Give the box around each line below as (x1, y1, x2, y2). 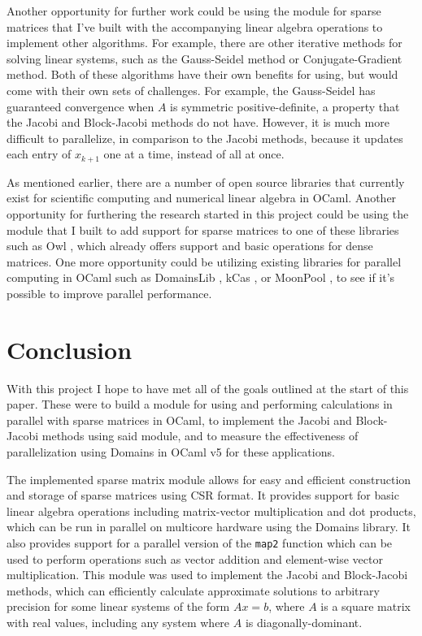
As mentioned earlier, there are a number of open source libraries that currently (7, 173, 405, 190)
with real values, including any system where (7, 614, 230, 631)
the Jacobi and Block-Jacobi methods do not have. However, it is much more (7, 114, 389, 131)
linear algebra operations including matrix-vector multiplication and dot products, (7, 502, 416, 519)
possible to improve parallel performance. (7, 284, 212, 301)
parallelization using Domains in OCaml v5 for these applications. (7, 443, 335, 461)
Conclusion (7, 332, 133, 366)
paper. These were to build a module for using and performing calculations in (7, 396, 393, 413)
